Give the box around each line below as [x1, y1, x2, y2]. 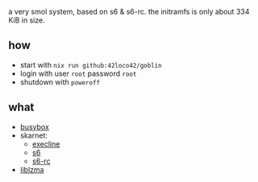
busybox [19, 122, 50, 131]
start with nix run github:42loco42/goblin [19, 60, 163, 69]
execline [31, 139, 60, 148]
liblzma [19, 164, 44, 174]
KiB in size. [8, 15, 46, 25]
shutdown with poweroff [19, 77, 101, 87]
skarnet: [19, 130, 48, 140]
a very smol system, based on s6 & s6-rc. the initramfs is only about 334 [8, 7, 250, 16]
